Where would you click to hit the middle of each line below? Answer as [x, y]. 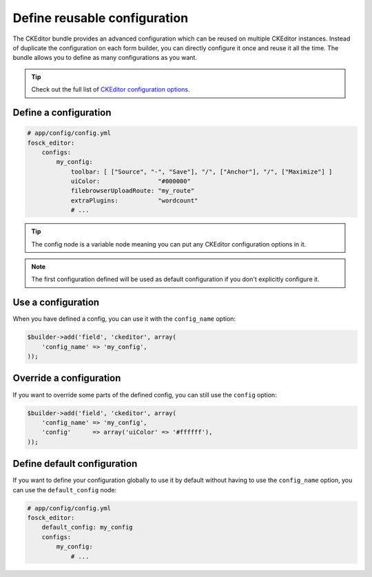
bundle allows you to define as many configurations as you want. [105, 58]
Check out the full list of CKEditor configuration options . [111, 90]
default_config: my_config [87, 527]
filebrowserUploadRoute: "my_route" [133, 191]
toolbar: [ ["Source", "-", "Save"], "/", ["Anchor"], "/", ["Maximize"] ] [201, 171]
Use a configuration [56, 303]
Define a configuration [62, 113]
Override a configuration [67, 378]
